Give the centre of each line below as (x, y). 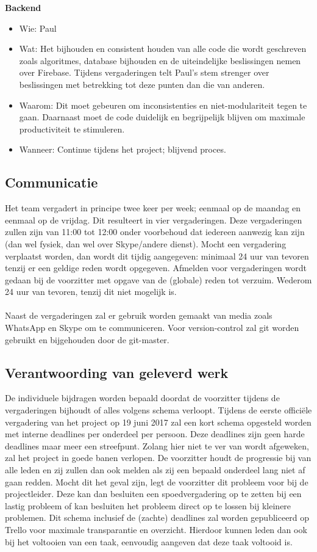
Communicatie (52, 182)
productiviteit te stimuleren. (72, 129)
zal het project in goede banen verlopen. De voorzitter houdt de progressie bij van (158, 458)
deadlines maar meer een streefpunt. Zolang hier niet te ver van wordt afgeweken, (157, 445)
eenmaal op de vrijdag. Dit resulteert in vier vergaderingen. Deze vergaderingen (154, 220)
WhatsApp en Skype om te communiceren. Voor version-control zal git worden (152, 328)
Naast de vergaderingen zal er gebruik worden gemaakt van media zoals (139, 315)
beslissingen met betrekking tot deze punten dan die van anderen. (142, 84)
